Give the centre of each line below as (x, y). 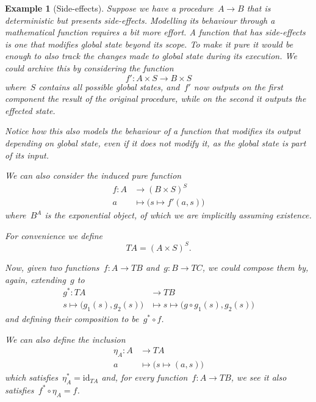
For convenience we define (54, 235)
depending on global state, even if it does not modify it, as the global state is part (156, 142)
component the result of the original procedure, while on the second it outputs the (156, 99)
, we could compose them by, (255, 267)
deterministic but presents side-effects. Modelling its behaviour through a (140, 20)
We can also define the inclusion (65, 339)
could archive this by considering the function (89, 67)
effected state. (30, 110)
